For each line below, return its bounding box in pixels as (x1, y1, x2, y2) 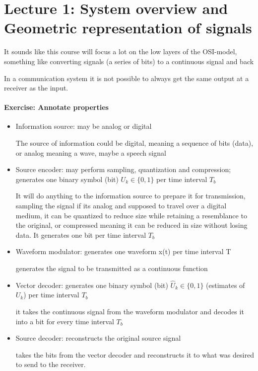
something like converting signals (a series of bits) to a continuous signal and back (4, 56, 254, 66)
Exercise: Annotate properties (4, 102, 109, 112)
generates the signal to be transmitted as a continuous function (15, 263, 208, 274)
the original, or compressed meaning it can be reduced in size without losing (15, 220, 248, 230)
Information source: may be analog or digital (15, 121, 152, 131)
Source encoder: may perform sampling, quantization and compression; (15, 164, 231, 175)
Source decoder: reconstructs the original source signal (15, 333, 181, 343)
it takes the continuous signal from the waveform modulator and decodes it (15, 306, 244, 317)
